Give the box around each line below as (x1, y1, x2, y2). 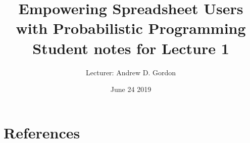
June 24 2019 (110, 84, 152, 94)
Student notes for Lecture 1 (32, 37, 229, 58)
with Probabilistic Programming (16, 18, 246, 38)
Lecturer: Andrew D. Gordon (86, 67, 176, 77)
